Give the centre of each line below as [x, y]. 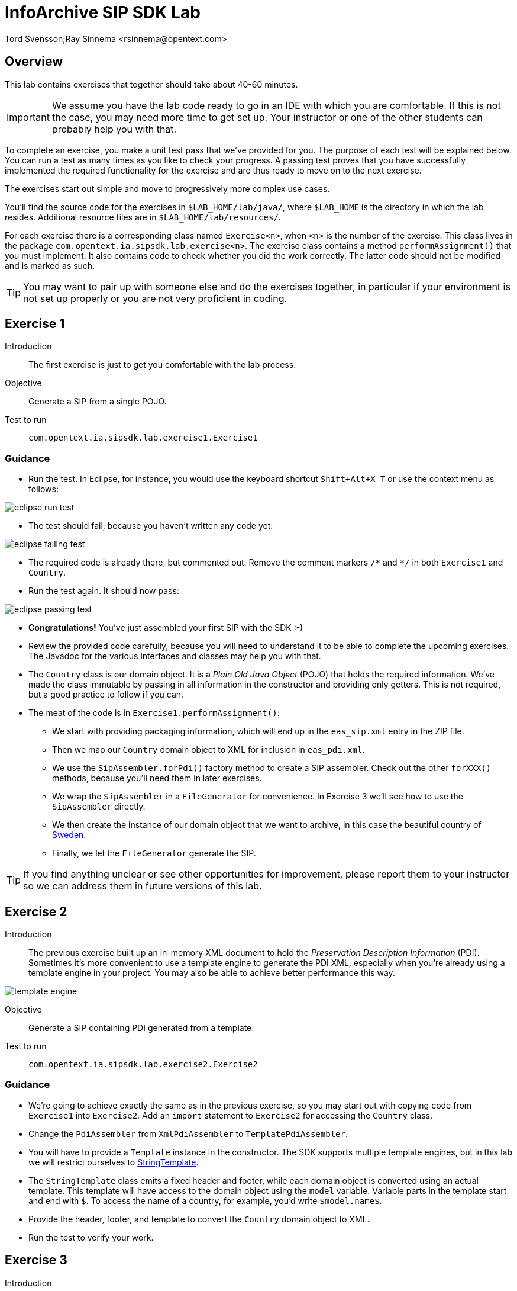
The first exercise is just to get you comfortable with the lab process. [162, 365]
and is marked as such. [50, 265]
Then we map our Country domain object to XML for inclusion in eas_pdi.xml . [209, 750]
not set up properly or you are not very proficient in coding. [155, 298]
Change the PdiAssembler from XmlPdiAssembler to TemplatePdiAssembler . [188, 1133]
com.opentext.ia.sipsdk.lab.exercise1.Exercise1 [143, 438]
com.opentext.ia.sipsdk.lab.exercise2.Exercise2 [143, 1064]
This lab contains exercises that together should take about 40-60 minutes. [151, 84]
